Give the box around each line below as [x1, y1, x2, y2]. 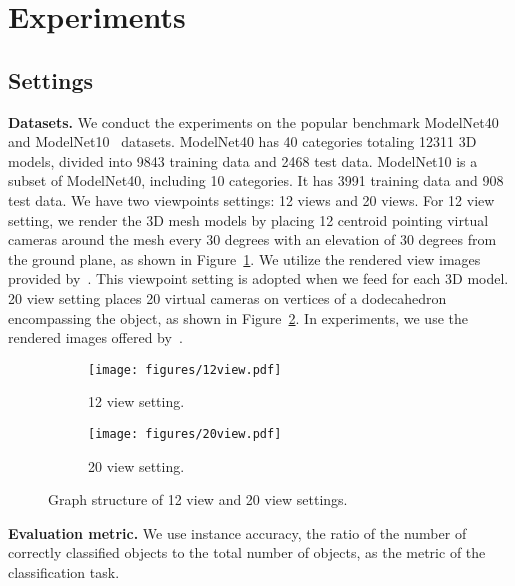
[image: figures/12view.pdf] [88, 362, 282, 377]
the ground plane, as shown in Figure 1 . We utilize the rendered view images [8, 248, 481, 269]
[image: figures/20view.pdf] [88, 426, 282, 441]
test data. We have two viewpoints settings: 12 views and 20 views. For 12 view [8, 189, 495, 210]
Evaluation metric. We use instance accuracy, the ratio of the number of [8, 522, 467, 543]
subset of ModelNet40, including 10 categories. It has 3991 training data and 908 [8, 170, 504, 191]
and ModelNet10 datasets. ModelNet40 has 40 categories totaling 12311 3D [8, 131, 477, 152]
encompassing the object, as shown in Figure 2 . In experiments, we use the [8, 307, 468, 328]
